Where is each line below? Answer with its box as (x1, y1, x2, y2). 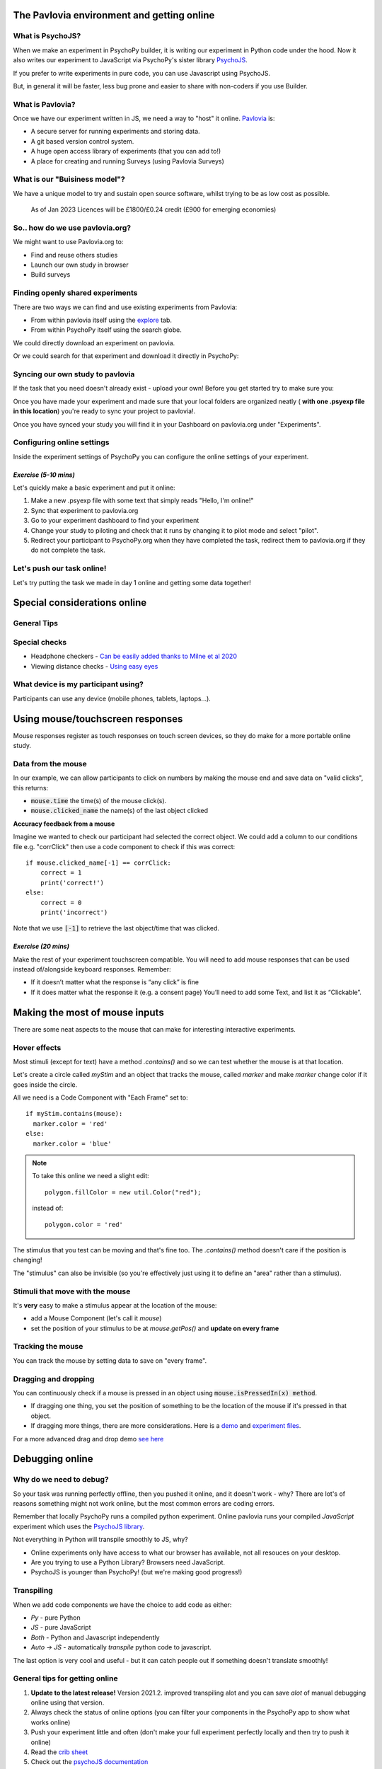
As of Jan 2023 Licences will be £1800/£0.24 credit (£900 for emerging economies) (30, 205, 277, 214)
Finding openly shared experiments (13, 288, 138, 298)
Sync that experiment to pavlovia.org (30, 506, 139, 514)
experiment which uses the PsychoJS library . (13, 1522, 145, 1531)
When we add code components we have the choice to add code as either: (13, 1600, 232, 1609)
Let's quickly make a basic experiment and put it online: (13, 483, 176, 492)
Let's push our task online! (13, 563, 107, 573)
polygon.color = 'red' (45, 1221, 124, 1228)
